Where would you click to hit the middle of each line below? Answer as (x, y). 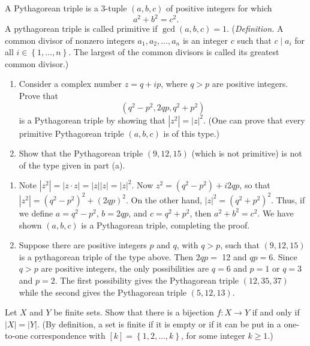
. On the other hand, (164, 199)
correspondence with (68, 336)
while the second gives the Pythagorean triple (103, 292)
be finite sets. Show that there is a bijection (134, 312)
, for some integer (213, 336)
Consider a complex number (70, 84)
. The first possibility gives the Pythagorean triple (147, 280)
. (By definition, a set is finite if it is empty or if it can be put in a (159, 324)
